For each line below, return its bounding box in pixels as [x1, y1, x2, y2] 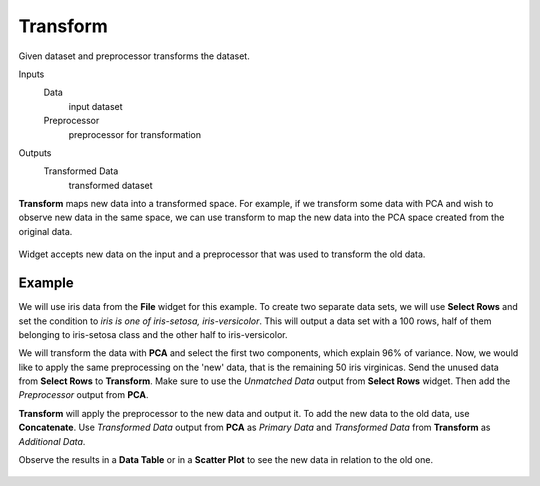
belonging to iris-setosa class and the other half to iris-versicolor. [18, 328, 288, 340]
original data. [18, 225, 73, 237]
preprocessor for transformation [68, 128, 202, 140]
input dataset [68, 100, 124, 112]
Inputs [18, 68, 45, 80]
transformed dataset [68, 179, 154, 191]
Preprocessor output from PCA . [18, 389, 149, 401]
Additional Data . [18, 435, 86, 447]
